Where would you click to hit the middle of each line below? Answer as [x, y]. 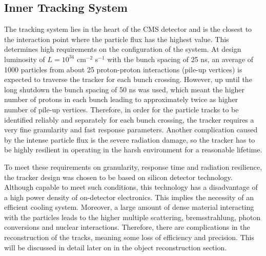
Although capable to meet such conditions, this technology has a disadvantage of [131, 187]
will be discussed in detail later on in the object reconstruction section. [116, 247]
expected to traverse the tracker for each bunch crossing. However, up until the [128, 79]
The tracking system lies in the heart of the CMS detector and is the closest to [128, 29]
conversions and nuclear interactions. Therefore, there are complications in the [127, 227]
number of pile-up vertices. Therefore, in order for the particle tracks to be [121, 109]
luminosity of [25, 59]
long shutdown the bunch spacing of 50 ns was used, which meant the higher [125, 89]
